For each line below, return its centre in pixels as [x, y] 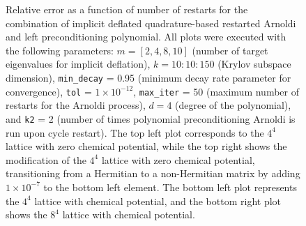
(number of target [230, 50]
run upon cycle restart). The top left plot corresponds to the [135, 132]
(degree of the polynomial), [233, 105]
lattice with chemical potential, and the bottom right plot [158, 201]
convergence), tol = [49, 91]
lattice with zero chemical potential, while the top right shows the [146, 146]
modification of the [46, 159]
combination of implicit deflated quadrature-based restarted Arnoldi [151, 23]
